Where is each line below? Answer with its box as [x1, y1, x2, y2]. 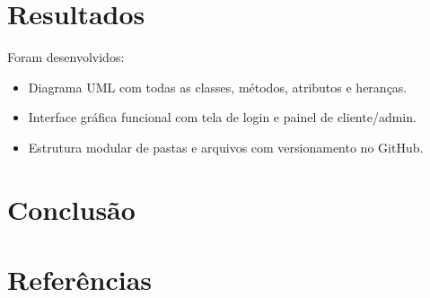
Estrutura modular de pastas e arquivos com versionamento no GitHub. [28, 137, 424, 156]
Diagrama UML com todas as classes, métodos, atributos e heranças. [28, 77, 408, 96]
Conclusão [7, 190, 136, 227]
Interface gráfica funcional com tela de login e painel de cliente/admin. [28, 108, 417, 127]
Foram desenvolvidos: [7, 48, 125, 66]
